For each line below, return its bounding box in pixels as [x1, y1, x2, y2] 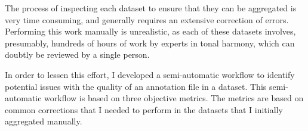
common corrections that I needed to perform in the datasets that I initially [5, 103, 283, 116]
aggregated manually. [5, 115, 82, 127]
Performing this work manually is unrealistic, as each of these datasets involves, [5, 25, 296, 38]
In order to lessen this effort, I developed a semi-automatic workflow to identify [5, 68, 295, 80]
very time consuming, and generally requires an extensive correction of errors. [5, 13, 289, 26]
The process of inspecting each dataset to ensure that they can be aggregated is [5, 2, 297, 14]
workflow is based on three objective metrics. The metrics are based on [44, 92, 304, 104]
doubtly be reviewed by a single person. [5, 48, 150, 61]
